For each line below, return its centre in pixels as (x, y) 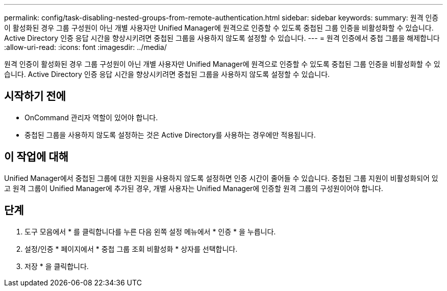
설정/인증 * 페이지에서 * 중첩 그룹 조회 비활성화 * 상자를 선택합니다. (131, 249)
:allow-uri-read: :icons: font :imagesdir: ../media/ (85, 47)
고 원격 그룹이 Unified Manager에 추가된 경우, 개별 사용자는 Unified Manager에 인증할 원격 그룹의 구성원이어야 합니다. (194, 188)
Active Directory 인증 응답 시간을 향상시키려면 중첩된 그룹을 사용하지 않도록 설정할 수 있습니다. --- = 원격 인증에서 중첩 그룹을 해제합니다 (222, 38)
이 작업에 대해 (36, 157)
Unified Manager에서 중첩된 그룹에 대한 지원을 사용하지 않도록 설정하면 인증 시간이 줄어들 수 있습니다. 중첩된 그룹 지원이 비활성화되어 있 (221, 178)
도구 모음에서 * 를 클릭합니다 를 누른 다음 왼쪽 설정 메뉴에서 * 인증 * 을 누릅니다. (150, 231)
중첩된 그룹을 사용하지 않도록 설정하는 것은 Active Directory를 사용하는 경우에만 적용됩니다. (170, 135)
